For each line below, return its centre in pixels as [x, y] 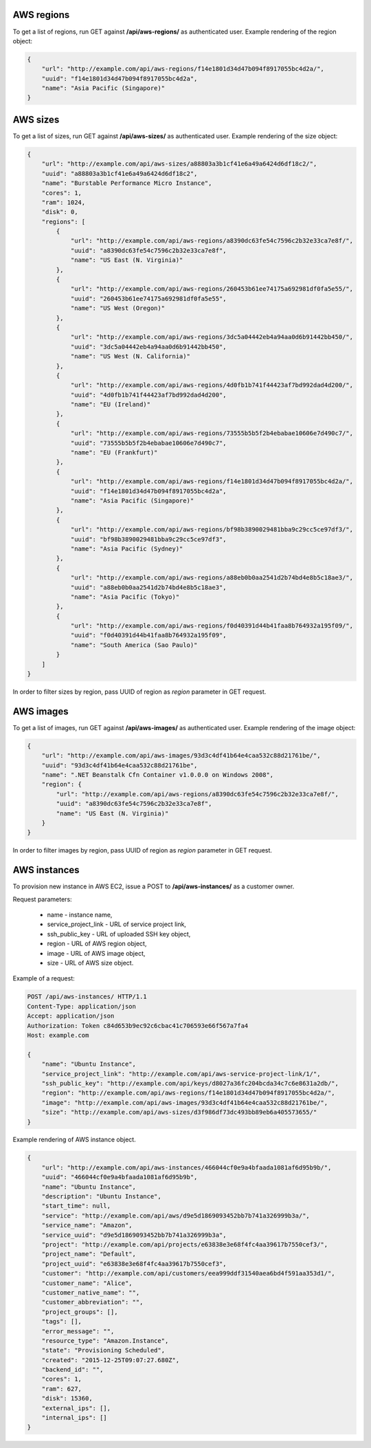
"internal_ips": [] [75, 1418]
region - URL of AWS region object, [97, 944]
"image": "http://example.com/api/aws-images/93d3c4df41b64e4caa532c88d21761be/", [185, 1103]
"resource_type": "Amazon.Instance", [105, 1340]
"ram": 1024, [64, 202]
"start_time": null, [76, 1206]
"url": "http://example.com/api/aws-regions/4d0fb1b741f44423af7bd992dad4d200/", [212, 385]
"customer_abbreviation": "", [92, 1302]
